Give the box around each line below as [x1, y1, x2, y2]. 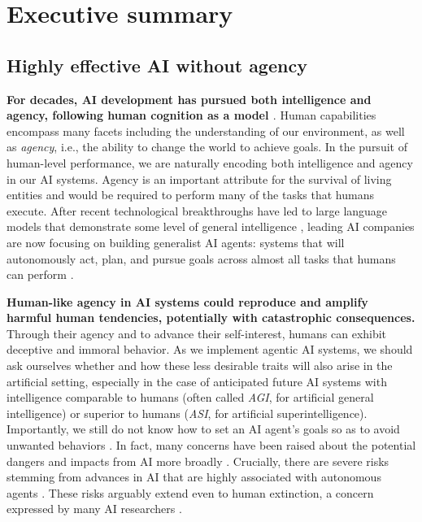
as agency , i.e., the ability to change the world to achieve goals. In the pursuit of [7, 138, 407, 155]
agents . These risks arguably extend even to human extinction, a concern [7, 484, 374, 501]
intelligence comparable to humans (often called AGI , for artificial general [7, 389, 374, 406]
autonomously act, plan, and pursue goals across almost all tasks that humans [7, 250, 396, 267]
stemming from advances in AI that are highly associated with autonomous [7, 468, 381, 485]
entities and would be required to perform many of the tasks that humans [7, 186, 374, 203]
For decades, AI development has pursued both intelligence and [7, 90, 372, 107]
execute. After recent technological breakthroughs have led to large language [7, 202, 388, 219]
